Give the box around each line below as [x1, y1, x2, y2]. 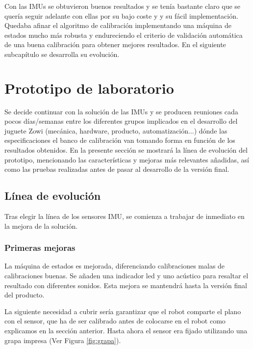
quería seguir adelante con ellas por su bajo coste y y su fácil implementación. [4, 10, 238, 21]
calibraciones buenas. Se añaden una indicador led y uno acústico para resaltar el [4, 270, 249, 281]
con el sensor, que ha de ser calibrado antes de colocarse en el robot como [4, 316, 226, 326]
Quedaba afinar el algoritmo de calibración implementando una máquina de [4, 20, 231, 30]
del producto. [4, 290, 45, 300]
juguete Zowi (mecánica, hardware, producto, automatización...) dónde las [4, 125, 228, 135]
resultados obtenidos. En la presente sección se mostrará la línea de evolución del [4, 145, 248, 155]
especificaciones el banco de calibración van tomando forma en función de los [4, 135, 235, 145]
